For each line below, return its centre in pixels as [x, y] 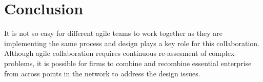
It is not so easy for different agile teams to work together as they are [113, 33]
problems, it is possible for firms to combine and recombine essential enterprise [128, 63]
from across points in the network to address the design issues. [102, 73]
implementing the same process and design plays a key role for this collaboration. [132, 43]
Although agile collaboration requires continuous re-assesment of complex [119, 53]
